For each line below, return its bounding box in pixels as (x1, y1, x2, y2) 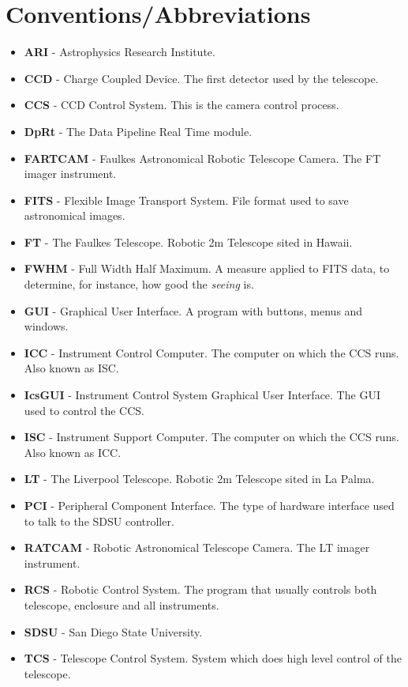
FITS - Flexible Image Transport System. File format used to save (24, 191, 349, 208)
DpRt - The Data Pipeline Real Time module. (24, 123, 253, 139)
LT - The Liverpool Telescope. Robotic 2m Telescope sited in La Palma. (24, 470, 375, 487)
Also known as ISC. (24, 360, 119, 376)
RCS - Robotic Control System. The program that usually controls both (24, 581, 377, 598)
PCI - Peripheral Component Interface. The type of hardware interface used (24, 497, 395, 513)
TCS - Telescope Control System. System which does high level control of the (24, 650, 402, 666)
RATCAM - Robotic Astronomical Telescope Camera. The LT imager (24, 539, 370, 556)
